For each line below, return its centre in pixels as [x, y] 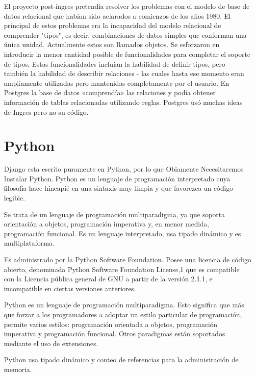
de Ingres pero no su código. [46, 112]
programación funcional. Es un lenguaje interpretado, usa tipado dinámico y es [123, 233]
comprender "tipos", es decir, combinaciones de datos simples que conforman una [125, 35]
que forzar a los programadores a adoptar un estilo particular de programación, [123, 314]
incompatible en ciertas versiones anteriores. [70, 288]
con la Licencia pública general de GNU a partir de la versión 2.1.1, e [108, 279]
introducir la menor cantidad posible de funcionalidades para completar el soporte [127, 54]
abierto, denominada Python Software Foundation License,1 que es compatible [122, 269]
